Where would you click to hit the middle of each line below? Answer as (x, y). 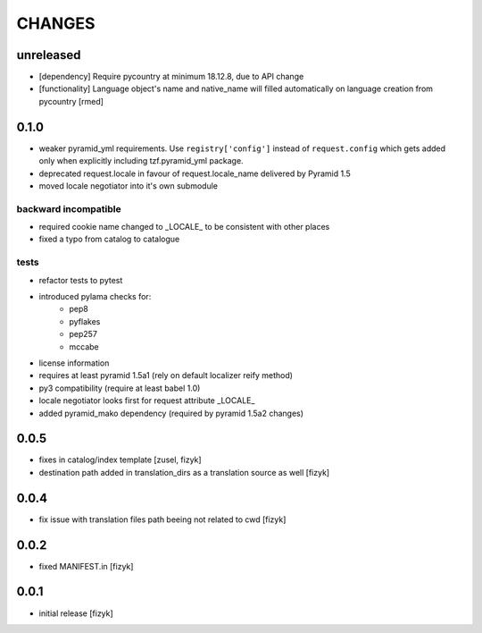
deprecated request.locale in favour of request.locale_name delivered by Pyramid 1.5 (195, 173)
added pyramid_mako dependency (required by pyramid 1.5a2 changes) (171, 413)
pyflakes (85, 321)
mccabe (84, 346)
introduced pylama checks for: (95, 296)
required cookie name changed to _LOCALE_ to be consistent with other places (184, 227)
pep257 (83, 334)
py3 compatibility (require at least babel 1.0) (120, 388)
